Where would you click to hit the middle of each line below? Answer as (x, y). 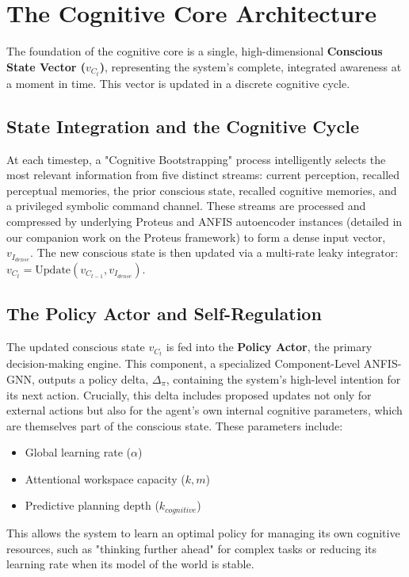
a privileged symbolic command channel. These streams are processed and (186, 206)
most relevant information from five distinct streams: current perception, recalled (203, 175)
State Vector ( (46, 66)
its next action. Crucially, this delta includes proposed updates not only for (189, 394)
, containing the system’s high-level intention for (283, 378)
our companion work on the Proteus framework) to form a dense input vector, (196, 237)
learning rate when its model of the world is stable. (130, 564)
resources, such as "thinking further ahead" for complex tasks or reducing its (192, 548)
